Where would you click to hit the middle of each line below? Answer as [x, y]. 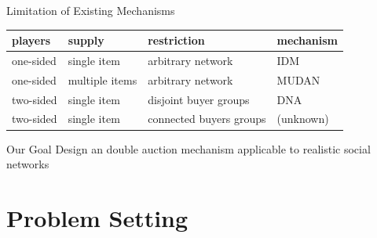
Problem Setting [97, 217]
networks [28, 164]
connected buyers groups [207, 119]
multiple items [102, 79]
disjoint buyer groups [199, 99]
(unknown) [303, 119]
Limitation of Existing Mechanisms [91, 10]
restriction [176, 40]
